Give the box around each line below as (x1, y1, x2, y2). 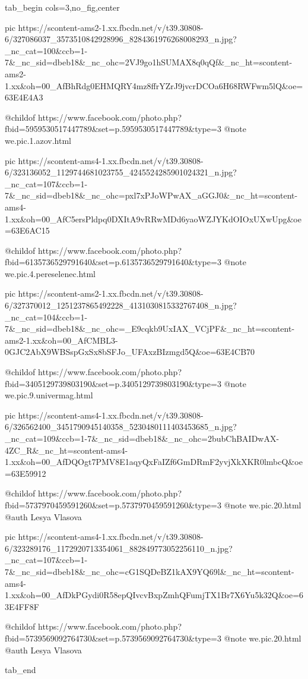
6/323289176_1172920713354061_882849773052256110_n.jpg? (5, 542, 233, 554)
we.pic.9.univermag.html (5, 389, 93, 401)
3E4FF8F (5, 600, 39, 612)
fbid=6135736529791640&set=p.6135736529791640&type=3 (5, 256, 221, 268)
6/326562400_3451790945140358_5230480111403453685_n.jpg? (5, 420, 237, 433)
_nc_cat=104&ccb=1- (5, 310, 88, 323)
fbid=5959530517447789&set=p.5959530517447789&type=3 (5, 122, 221, 135)
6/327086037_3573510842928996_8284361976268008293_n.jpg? (5, 33, 237, 45)
